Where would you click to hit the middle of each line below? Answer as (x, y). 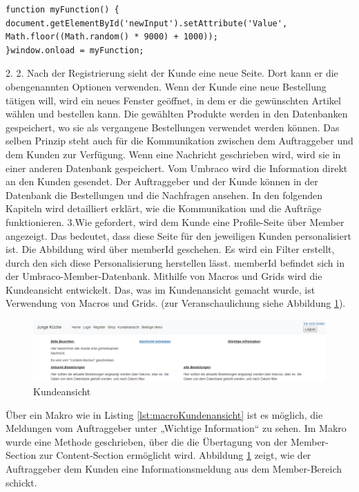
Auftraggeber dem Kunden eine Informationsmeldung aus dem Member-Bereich (174, 469)
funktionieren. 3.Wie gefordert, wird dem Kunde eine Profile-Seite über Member (175, 221)
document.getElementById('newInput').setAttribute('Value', (147, 23)
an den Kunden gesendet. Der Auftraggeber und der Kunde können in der (162, 181)
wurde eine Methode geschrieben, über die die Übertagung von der (147, 441)
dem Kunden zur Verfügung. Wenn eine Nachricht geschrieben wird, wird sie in (173, 154)
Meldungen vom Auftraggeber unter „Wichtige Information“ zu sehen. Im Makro (176, 428)
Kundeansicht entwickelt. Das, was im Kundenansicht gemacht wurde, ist (161, 289)
